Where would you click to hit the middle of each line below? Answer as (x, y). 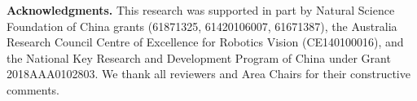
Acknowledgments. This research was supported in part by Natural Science (201, 10)
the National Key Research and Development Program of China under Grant (199, 57)
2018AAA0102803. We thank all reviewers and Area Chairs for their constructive (208, 74)
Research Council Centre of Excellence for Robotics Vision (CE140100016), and (205, 42)
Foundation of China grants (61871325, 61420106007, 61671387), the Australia (202, 26)
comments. (33, 89)
